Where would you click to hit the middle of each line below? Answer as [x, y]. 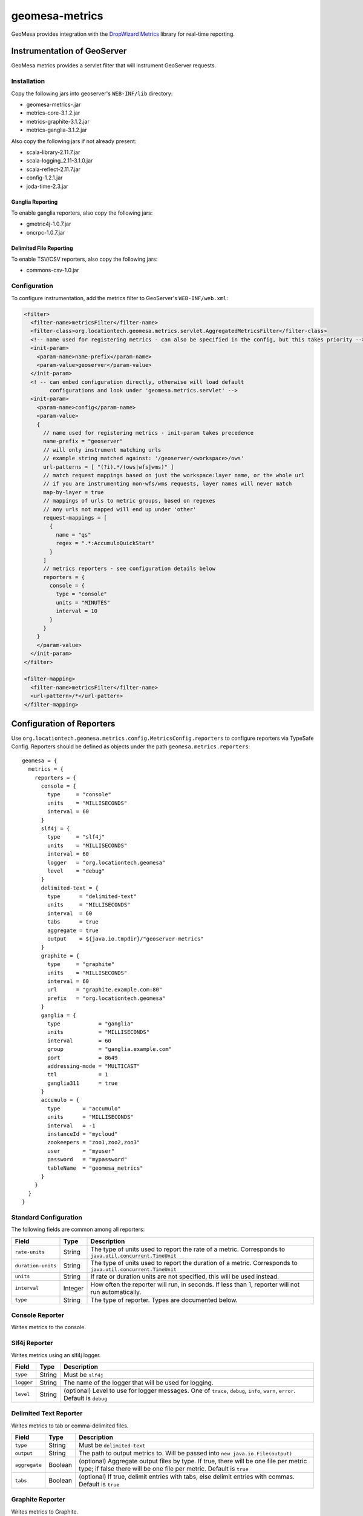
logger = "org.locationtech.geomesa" [106, 862]
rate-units [30, 1252]
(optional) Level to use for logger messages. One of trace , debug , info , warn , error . [180, 1390]
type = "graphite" [81, 964]
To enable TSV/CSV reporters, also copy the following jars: [84, 259]
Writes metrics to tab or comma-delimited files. [70, 1426]
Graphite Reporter [38, 1500]
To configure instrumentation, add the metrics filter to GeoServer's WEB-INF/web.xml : [119, 298]
